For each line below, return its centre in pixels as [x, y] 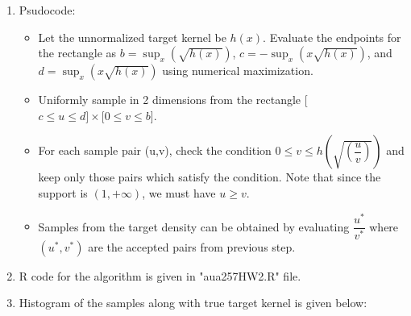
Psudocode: [47, 10]
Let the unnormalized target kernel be [132, 37]
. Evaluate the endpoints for [332, 37]
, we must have [179, 192]
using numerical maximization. [238, 71]
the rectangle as [77, 53]
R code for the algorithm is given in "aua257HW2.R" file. [160, 275]
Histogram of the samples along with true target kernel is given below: [193, 303]
